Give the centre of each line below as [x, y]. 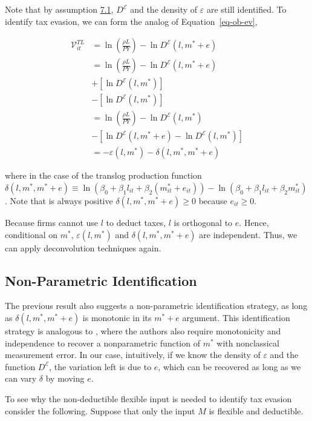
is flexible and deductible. [256, 410]
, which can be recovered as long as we [229, 366]
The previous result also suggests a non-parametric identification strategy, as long [156, 306]
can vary [21, 378]
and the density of [164, 9]
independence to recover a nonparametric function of [102, 343]
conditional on [31, 234]
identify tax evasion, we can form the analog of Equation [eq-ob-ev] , [131, 21]
